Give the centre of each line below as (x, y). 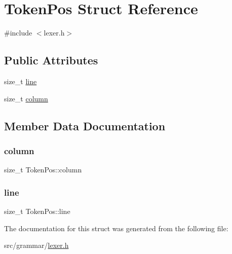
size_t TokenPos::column (43, 170)
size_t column (26, 98)
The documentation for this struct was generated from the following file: (116, 228)
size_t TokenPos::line (37, 211)
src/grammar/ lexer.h (36, 245)
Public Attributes (51, 60)
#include (18, 33)
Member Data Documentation (85, 125)
